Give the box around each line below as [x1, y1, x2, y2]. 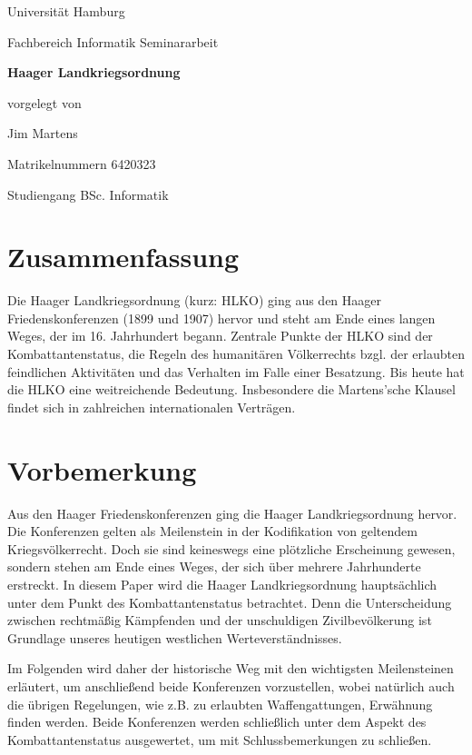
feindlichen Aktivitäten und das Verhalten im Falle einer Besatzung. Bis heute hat [7, 362, 465, 381]
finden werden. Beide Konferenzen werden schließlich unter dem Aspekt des [7, 712, 427, 731]
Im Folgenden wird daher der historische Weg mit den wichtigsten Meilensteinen [7, 659, 454, 678]
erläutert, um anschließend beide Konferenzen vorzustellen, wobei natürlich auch [7, 676, 455, 695]
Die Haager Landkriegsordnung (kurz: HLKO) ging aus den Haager [7, 291, 382, 310]
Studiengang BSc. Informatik [7, 184, 169, 204]
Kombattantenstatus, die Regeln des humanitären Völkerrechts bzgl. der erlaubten [7, 344, 465, 363]
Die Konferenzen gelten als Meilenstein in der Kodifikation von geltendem [7, 522, 418, 541]
